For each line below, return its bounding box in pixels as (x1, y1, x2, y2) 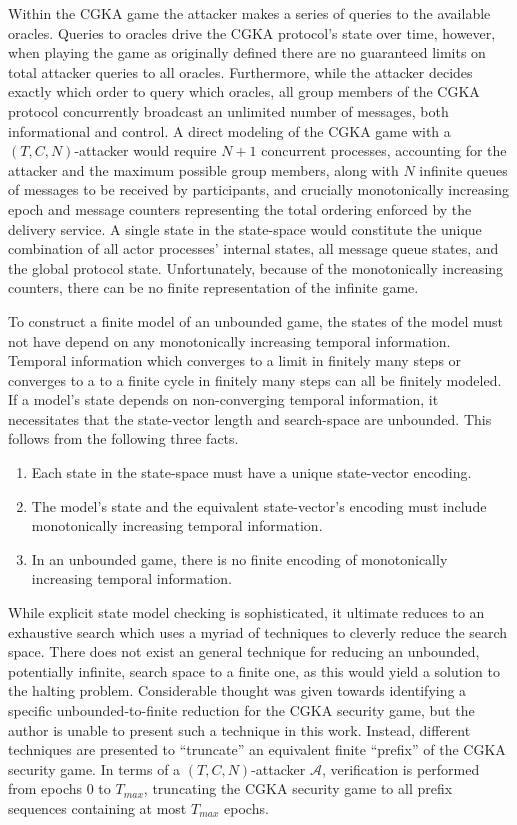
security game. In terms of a (8, 758, 181, 779)
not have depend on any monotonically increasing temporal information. (8, 330, 451, 351)
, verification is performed (321, 758, 480, 779)
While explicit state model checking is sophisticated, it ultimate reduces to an (8, 602, 485, 623)
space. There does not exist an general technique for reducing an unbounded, (8, 641, 480, 662)
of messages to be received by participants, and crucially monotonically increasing (8, 179, 510, 200)
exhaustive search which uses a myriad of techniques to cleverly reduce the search (8, 621, 508, 642)
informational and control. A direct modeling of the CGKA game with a (8, 120, 451, 141)
